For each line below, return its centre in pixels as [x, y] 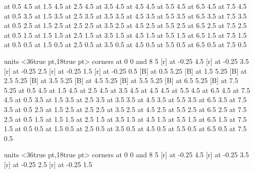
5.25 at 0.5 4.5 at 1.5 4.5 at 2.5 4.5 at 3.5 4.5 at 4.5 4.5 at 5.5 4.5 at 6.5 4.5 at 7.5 [127, 90]
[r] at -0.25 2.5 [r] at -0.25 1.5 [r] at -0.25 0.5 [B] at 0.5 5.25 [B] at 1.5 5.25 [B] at [126, 71]
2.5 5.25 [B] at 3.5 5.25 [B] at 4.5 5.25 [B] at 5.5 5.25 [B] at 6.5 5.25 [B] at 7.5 [121, 80]
